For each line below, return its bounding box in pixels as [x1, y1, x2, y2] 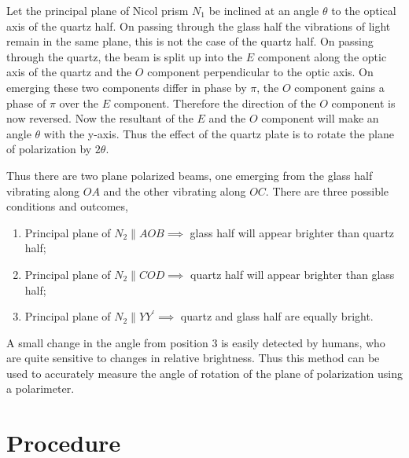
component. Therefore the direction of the [113, 94, 316, 111]
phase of [6, 94, 46, 111]
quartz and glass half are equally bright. [180, 308, 374, 324]
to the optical [331, 2, 396, 18]
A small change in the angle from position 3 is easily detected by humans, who [6, 334, 385, 350]
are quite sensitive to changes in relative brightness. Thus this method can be [6, 350, 380, 366]
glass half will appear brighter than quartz [190, 224, 394, 240]
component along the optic [257, 48, 387, 64]
